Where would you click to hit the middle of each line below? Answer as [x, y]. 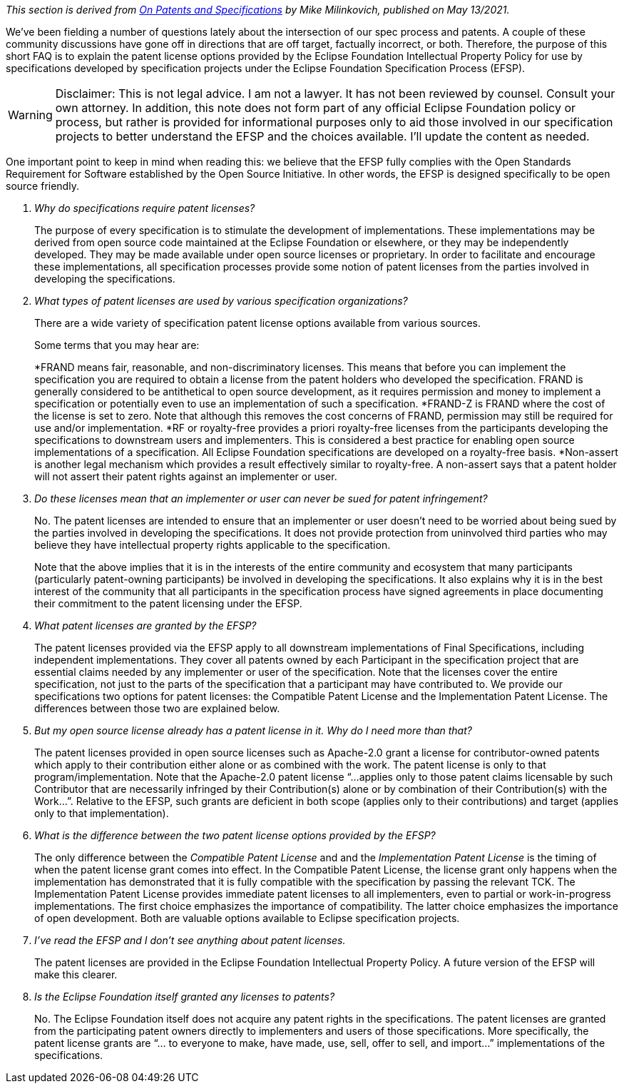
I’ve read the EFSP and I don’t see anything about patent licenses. [190, 940]
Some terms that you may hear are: [117, 345]
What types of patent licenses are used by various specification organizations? [221, 301]
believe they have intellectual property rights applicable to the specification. [213, 545]
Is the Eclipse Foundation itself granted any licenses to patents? [185, 997]
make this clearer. [76, 974]
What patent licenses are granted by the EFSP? [145, 625]
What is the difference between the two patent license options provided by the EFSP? [235, 835]
